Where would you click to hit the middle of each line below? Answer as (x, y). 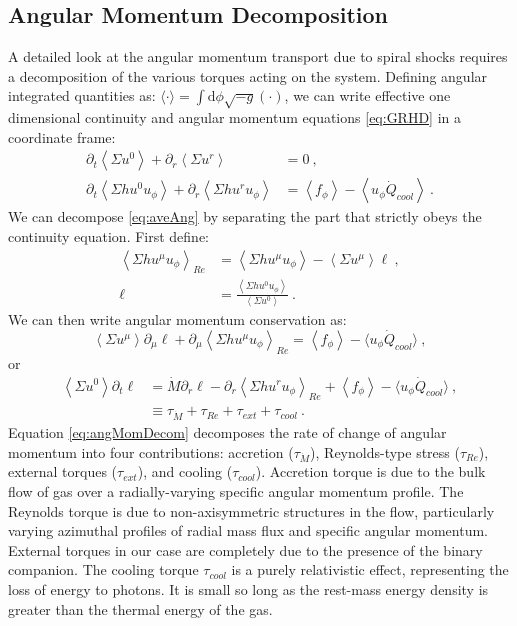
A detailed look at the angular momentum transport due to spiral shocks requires (258, 56)
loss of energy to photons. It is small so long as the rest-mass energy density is (248, 589)
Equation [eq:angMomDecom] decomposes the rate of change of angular (227, 432)
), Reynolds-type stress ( (385, 451)
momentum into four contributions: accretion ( (151, 451)
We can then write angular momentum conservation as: (177, 319)
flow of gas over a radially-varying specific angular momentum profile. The (236, 491)
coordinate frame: (62, 136)
